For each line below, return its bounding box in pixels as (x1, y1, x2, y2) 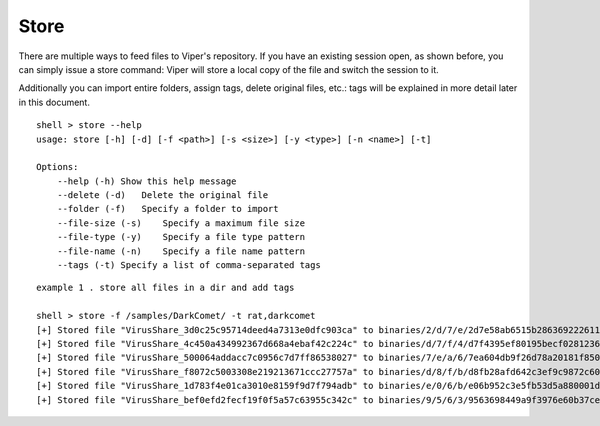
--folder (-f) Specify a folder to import (56, 203, 279, 215)
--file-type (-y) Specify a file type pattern (56, 231, 305, 243)
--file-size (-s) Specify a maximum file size (56, 217, 305, 229)
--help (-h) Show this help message (56, 175, 237, 187)
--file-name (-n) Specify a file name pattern (56, 245, 305, 257)
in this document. (18, 96, 90, 108)
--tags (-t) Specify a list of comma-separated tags (56, 260, 322, 271)
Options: (36, 161, 79, 173)
